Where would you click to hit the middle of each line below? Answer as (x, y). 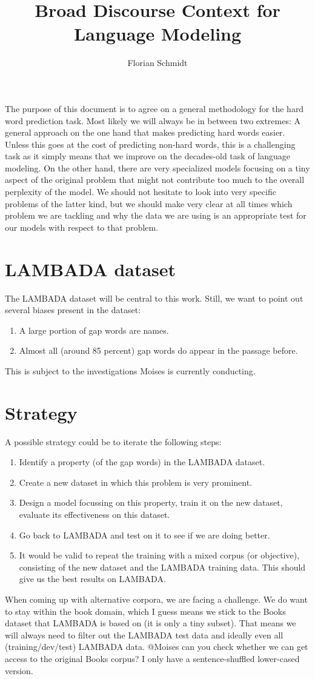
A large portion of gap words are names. (94, 330)
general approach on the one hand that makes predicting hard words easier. (145, 132)
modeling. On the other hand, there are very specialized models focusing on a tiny (157, 167)
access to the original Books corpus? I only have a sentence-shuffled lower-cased (152, 658)
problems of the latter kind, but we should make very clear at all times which (149, 203)
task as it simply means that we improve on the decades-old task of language (148, 156)
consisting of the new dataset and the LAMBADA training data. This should (162, 567)
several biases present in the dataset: (73, 310)
